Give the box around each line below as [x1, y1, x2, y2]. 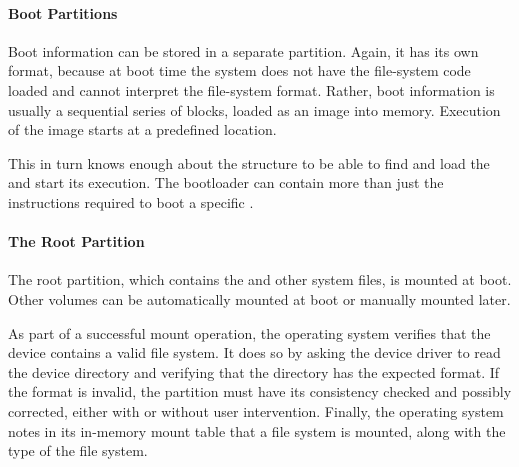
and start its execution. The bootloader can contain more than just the [8, 172, 444, 193]
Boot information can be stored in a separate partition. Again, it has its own [8, 40, 479, 61]
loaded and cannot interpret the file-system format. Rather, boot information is [8, 79, 495, 100]
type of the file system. [8, 440, 148, 461]
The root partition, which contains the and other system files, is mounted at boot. [8, 269, 512, 290]
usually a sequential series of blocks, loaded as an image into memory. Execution [8, 99, 501, 120]
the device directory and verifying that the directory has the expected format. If [8, 361, 500, 382]
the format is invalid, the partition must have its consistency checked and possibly [8, 381, 512, 402]
